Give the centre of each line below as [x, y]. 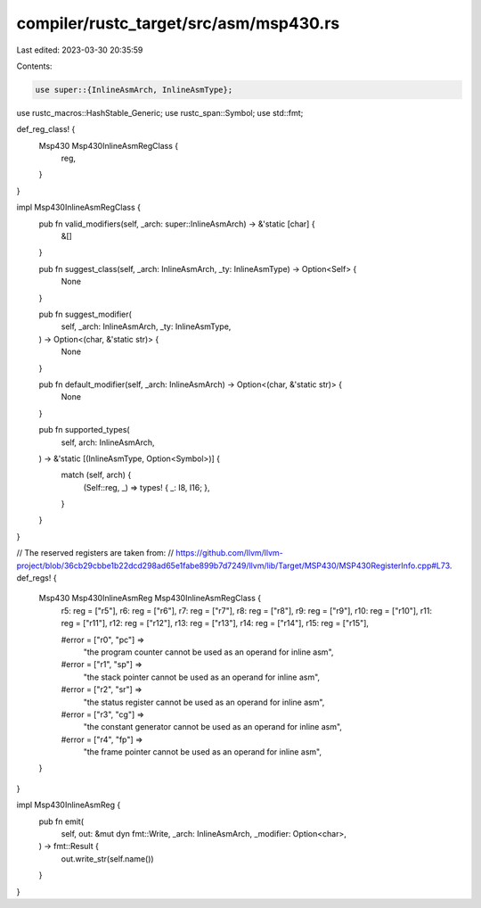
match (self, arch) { [96, 475]
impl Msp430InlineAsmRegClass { [79, 207]
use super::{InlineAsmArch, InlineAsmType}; [134, 90]
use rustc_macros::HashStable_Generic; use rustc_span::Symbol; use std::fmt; [160, 112]
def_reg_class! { [46, 129]
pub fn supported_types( [84, 430]
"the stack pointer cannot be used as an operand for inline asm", [202, 677]
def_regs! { [37, 578]
